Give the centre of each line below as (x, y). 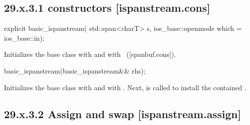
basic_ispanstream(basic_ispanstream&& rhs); (75, 70)
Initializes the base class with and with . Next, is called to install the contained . (125, 87)
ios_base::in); (24, 37)
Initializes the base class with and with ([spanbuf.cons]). (90, 54)
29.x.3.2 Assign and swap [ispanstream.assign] (123, 113)
